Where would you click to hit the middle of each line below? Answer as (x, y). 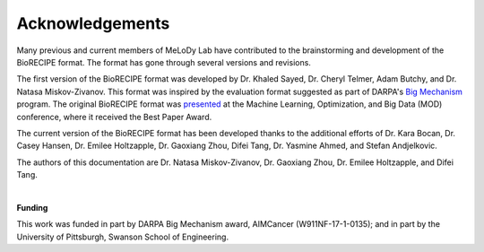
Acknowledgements (93, 23)
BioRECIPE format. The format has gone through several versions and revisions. (164, 62)
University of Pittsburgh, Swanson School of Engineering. (122, 237)
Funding (32, 207)
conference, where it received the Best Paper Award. (114, 117)
